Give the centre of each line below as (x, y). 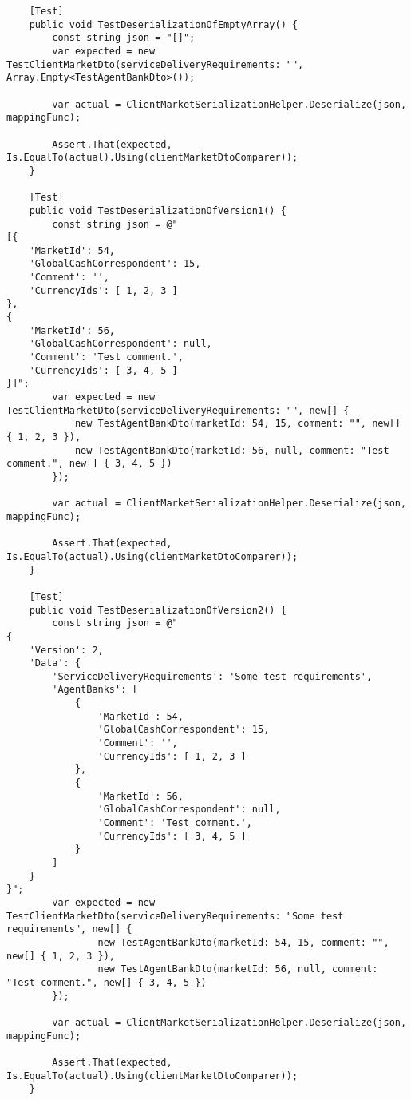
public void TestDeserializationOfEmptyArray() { (164, 24)
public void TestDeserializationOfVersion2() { (158, 610)
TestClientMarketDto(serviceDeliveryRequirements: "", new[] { (178, 410)
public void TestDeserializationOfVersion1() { (158, 210)
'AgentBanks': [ (95, 690)
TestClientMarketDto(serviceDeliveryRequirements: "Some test (175, 916)
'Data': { (55, 663)
